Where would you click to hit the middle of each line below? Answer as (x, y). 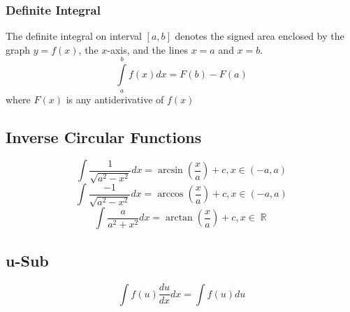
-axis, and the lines (147, 49)
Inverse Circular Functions (104, 136)
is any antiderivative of (115, 99)
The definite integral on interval (74, 36)
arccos (170, 194)
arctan (179, 218)
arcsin (170, 171)
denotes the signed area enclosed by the (260, 36)
